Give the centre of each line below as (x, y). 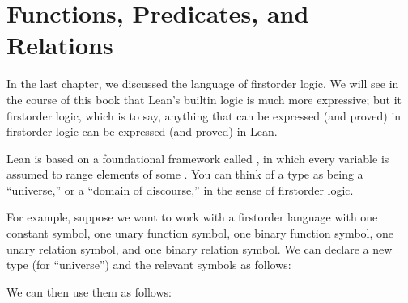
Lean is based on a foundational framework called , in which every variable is (198, 158)
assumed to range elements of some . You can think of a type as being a (185, 174)
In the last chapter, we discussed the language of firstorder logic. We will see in (203, 84)
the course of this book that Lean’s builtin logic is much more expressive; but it (204, 99)
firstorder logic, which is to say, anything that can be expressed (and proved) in (204, 115)
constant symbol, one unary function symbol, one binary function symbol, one (200, 233)
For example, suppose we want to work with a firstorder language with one (192, 217)
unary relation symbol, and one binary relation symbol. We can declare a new (200, 248)
